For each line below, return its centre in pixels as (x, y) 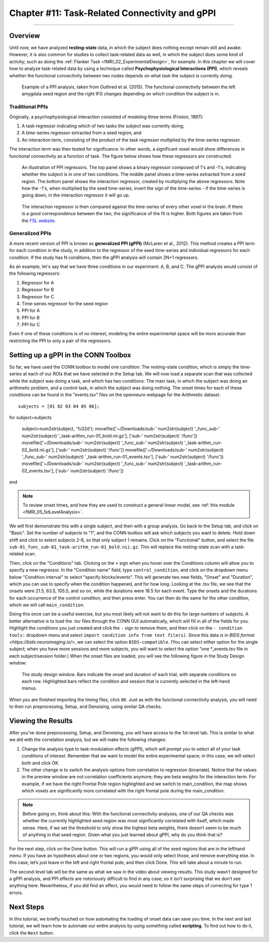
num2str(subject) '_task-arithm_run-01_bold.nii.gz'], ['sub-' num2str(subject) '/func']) (110, 436)
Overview (25, 36)
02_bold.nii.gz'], (38, 450)
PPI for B (31, 317)
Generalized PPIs (30, 234)
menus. (29, 688)
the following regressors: (35, 273)
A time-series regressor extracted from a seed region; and (81, 133)
